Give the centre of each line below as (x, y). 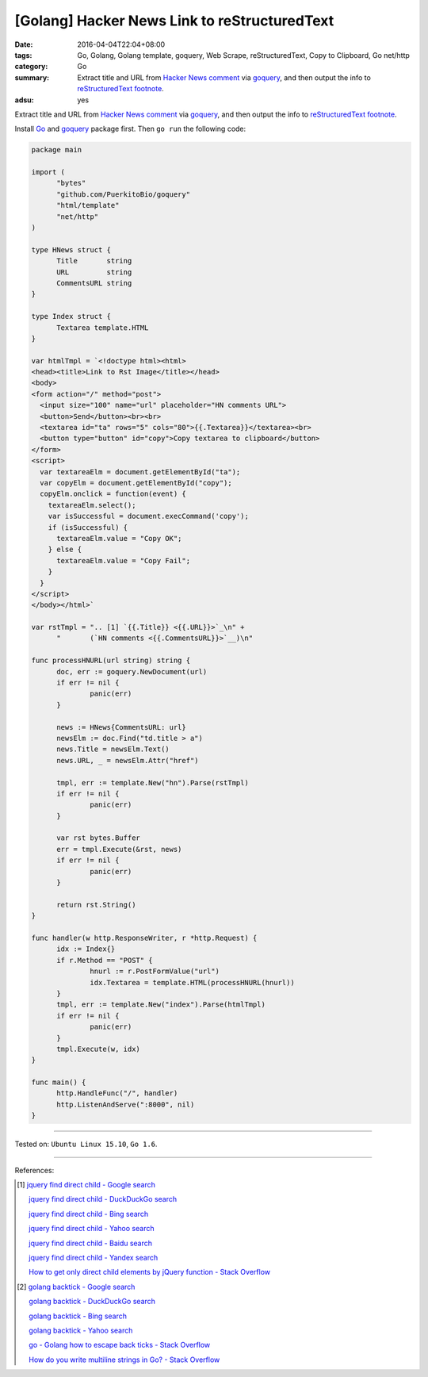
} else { (65, 550)
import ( (48, 172)
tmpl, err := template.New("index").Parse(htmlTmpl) (161, 1005)
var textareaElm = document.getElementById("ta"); (140, 472)
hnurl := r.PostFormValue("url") (155, 971)
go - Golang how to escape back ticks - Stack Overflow (120, 1345)
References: (34, 1170)
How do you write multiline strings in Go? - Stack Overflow (124, 1360)
